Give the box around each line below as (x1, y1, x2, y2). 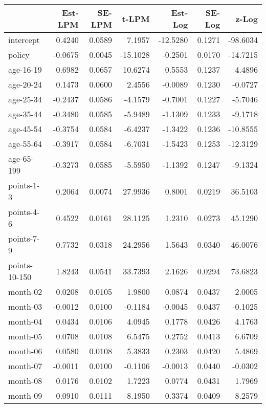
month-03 (8, 300, 42, 312)
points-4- (8, 206, 40, 218)
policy (8, 49, 30, 60)
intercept (8, 34, 40, 46)
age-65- (8, 153, 34, 164)
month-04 (8, 315, 42, 327)
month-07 (8, 360, 42, 372)
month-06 (8, 345, 42, 357)
